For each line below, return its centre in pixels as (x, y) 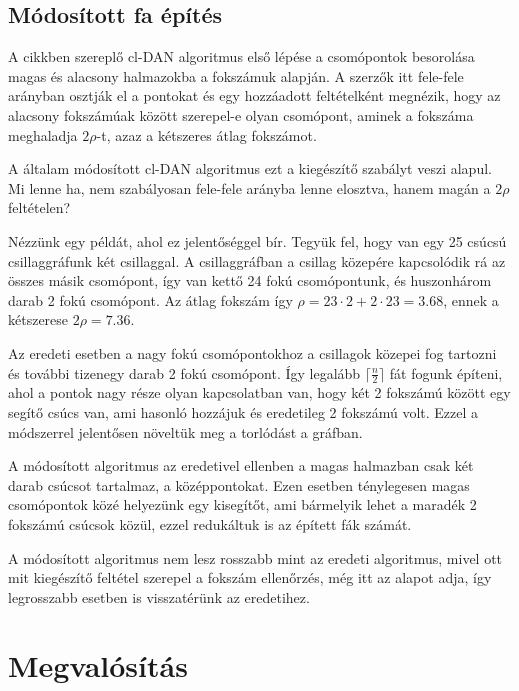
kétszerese (38, 319)
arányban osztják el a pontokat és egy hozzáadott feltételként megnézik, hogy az (254, 95)
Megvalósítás (98, 665)
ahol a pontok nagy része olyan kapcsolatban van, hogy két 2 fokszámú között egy (259, 392)
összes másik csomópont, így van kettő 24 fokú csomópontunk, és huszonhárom (250, 280)
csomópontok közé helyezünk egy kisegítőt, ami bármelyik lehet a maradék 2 (242, 504)
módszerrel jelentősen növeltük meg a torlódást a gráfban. (185, 431)
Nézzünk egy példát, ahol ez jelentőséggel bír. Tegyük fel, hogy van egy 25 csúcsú (257, 240)
